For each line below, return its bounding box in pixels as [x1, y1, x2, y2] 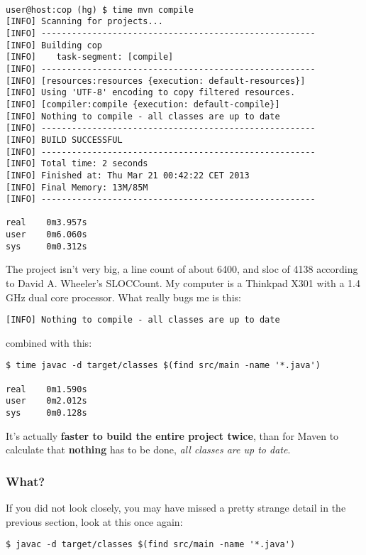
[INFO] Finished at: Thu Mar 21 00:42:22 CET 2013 [6, 170, 250, 180]
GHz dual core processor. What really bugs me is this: [6, 289, 241, 304]
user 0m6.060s [6, 230, 87, 240]
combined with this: [6, 335, 92, 350]
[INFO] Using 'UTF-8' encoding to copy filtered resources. [6, 87, 296, 98]
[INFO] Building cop [6, 40, 103, 50]
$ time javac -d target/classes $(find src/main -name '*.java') [6, 360, 321, 371]
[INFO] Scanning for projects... [6, 16, 163, 27]
